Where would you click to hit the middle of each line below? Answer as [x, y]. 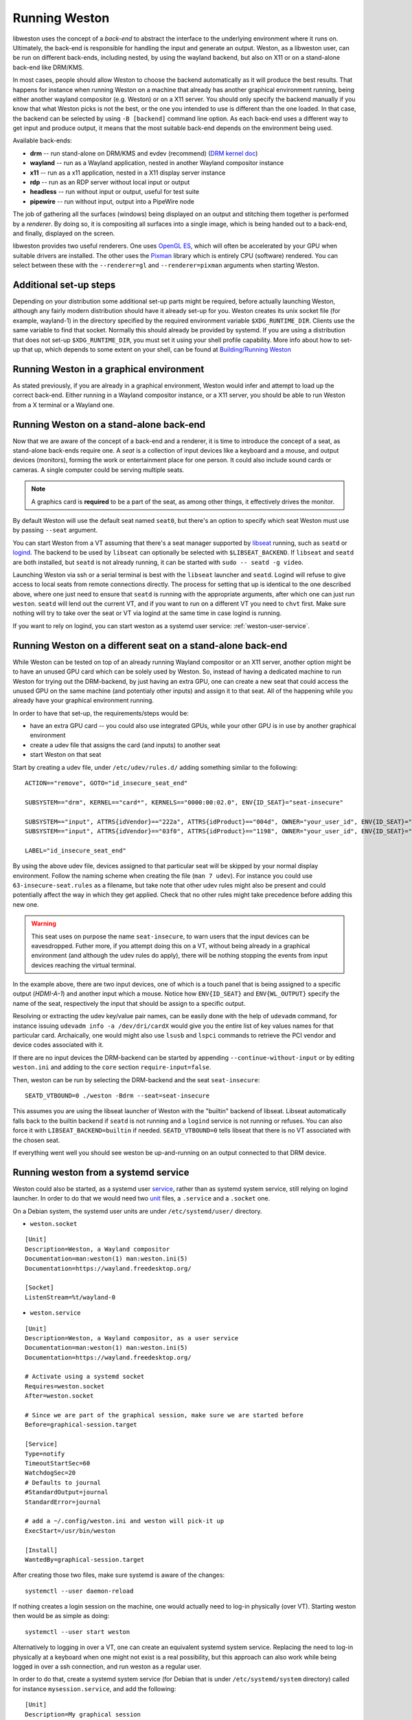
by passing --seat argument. [55, 530]
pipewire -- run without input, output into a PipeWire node [112, 201]
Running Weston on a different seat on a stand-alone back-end [150, 646]
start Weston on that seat [66, 755]
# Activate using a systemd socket [85, 1377]
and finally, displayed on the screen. [64, 233]
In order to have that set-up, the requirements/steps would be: [101, 713]
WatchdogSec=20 [50, 1473]
